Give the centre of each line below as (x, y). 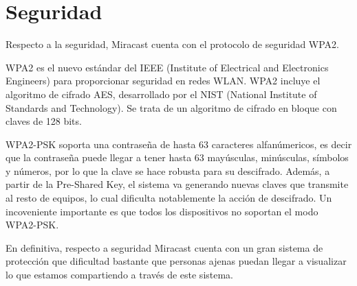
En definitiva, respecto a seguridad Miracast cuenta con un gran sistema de (164, 247)
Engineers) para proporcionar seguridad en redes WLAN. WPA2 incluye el (163, 81)
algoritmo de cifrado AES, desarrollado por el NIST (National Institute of (161, 94)
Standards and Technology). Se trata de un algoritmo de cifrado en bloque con (171, 107)
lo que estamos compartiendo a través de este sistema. (120, 275)
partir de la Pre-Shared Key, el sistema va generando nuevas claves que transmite (177, 184)
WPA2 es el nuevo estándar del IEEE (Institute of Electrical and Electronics (167, 67)
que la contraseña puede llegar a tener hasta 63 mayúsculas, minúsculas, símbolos (177, 157)
